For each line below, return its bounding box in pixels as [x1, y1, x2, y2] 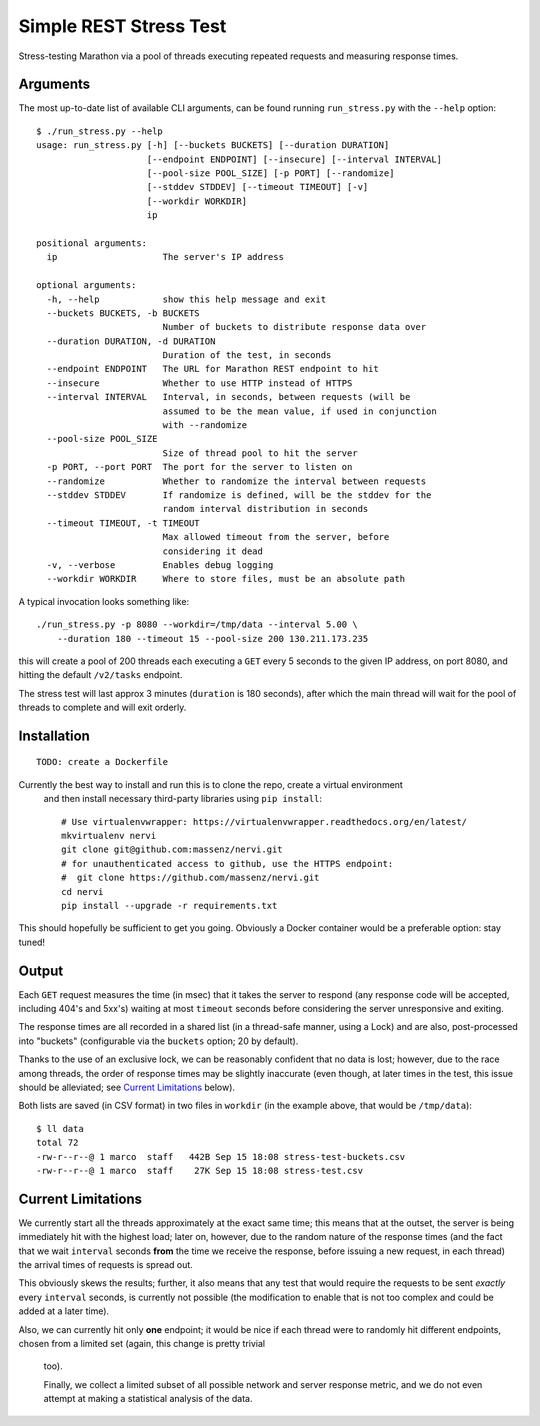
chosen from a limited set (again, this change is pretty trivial [18, 1338, 266, 1350]
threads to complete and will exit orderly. [18, 701, 187, 714]
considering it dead [162, 545, 264, 557]
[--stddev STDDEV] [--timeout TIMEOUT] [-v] [146, 181, 369, 193]
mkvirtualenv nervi [61, 830, 157, 842]
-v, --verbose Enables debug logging [46, 559, 274, 570]
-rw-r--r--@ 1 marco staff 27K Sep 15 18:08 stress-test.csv [36, 1165, 364, 1176]
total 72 [36, 1137, 79, 1149]
